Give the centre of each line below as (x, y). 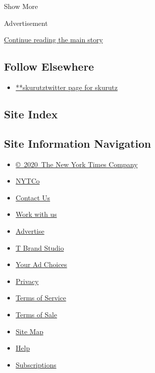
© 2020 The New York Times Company (77, 164)
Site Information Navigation (77, 143)
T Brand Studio (40, 247)
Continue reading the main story (53, 40)
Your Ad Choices (41, 264)
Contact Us (33, 197)
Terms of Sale (36, 314)
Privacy (27, 281)
